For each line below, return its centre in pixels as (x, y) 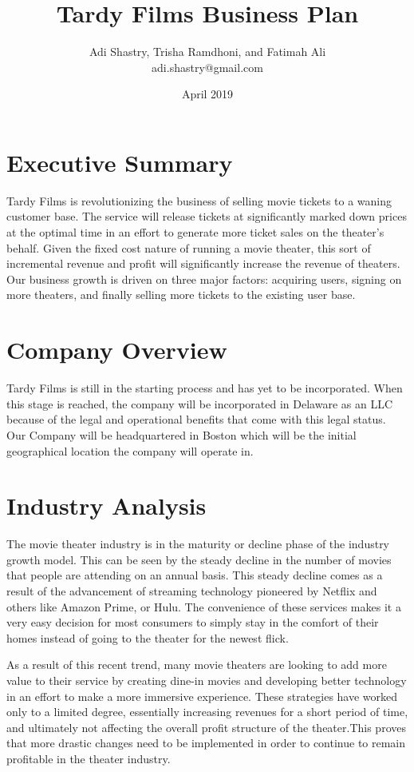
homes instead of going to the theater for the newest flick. (148, 637)
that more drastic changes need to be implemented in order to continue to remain (206, 743)
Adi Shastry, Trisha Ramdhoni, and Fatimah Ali (207, 52)
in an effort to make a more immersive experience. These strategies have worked (202, 696)
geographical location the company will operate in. (130, 450)
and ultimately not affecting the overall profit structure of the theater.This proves (206, 727)
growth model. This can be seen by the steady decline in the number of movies (199, 559)
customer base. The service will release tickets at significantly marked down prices (207, 216)
